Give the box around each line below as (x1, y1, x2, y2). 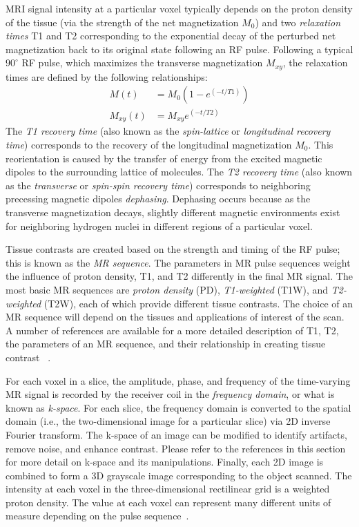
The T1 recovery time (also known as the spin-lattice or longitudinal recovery (6, 124, 331, 138)
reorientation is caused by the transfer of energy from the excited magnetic (6, 151, 322, 165)
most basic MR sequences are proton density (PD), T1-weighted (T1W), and (6, 282, 329, 296)
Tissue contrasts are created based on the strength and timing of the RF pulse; (6, 242, 340, 256)
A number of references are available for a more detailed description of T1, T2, (6, 323, 339, 337)
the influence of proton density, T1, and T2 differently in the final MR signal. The (6, 269, 353, 283)
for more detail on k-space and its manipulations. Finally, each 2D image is (6, 454, 324, 469)
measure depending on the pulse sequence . (6, 508, 189, 523)
